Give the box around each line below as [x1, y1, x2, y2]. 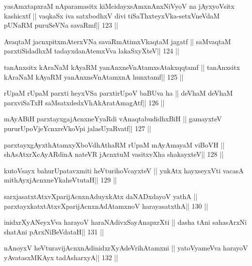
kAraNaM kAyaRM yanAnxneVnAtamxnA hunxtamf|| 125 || [4, 71, 184, 82]
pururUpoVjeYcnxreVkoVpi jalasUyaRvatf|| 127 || [4, 123, 151, 133]
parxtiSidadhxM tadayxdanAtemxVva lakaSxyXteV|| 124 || [4, 46, 179, 56]
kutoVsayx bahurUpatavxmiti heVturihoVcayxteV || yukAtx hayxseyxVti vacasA [4, 165, 244, 175]
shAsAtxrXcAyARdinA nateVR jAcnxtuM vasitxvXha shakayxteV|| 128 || [4, 149, 224, 159]
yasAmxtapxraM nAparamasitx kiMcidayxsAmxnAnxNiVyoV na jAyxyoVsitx [4, 1, 235, 11]
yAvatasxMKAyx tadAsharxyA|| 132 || [4, 252, 118, 262]
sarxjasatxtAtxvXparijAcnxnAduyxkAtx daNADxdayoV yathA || [4, 191, 198, 201]
